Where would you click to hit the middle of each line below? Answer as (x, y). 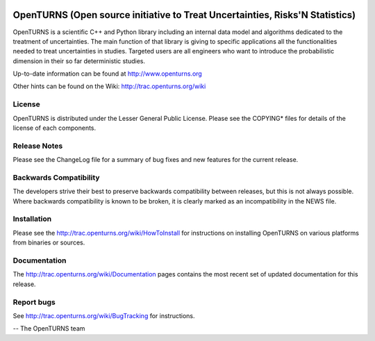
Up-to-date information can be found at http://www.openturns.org (108, 74)
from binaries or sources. (49, 242)
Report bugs (34, 302)
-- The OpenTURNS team (49, 328)
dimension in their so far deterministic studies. (79, 61)
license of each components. (55, 128)
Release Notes (38, 146)
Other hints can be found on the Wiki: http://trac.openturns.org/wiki (109, 86)
